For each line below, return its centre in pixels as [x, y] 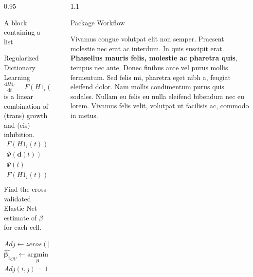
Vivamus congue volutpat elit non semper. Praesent [147, 39]
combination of [26, 106]
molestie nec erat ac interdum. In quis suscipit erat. [147, 48]
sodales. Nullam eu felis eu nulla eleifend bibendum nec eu [157, 96]
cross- [40, 188]
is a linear [19, 96]
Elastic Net [21, 208]
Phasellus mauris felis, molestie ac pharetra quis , [154, 58]
